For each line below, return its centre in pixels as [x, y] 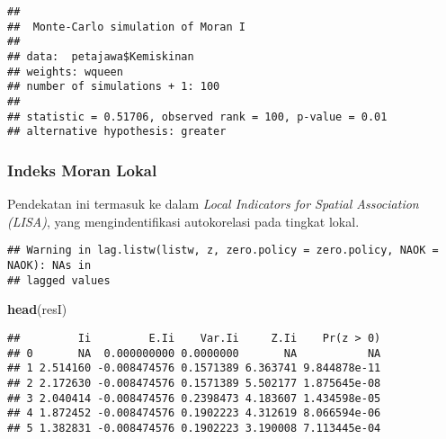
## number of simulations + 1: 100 [114, 87]
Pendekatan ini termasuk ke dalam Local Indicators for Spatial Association [213, 204]
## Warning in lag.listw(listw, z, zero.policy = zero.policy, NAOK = [223, 251]
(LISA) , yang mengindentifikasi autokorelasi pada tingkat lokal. [183, 221]
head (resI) [37, 309]
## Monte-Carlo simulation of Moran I [126, 27]
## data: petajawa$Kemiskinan [101, 56]
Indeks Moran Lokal [82, 170]
